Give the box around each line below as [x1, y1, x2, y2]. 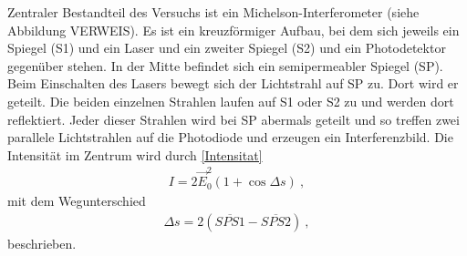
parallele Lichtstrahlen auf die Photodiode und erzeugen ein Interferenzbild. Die [7, 128, 453, 147]
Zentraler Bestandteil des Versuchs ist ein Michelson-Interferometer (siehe [7, 3, 420, 21]
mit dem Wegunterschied [7, 191, 146, 210]
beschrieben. [7, 233, 77, 252]
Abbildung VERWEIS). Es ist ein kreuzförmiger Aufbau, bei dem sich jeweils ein [7, 20, 460, 39]
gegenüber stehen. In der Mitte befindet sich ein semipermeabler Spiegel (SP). [7, 56, 443, 75]
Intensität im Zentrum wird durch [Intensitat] [7, 145, 263, 164]
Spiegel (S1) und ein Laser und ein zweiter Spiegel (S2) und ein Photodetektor [7, 38, 446, 57]
